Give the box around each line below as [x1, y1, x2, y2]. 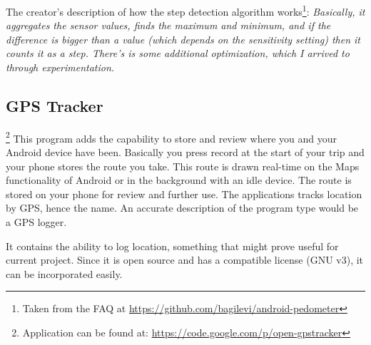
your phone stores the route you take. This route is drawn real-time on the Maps [6, 158, 360, 173]
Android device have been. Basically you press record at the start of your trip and [6, 145, 365, 160]
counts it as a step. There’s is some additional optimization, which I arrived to [6, 46, 350, 61]
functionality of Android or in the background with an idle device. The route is [6, 172, 352, 187]
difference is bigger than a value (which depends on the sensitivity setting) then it [6, 31, 360, 46]
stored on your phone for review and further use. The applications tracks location [6, 186, 362, 201]
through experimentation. [6, 60, 115, 75]
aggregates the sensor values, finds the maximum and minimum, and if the [6, 18, 331, 33]
